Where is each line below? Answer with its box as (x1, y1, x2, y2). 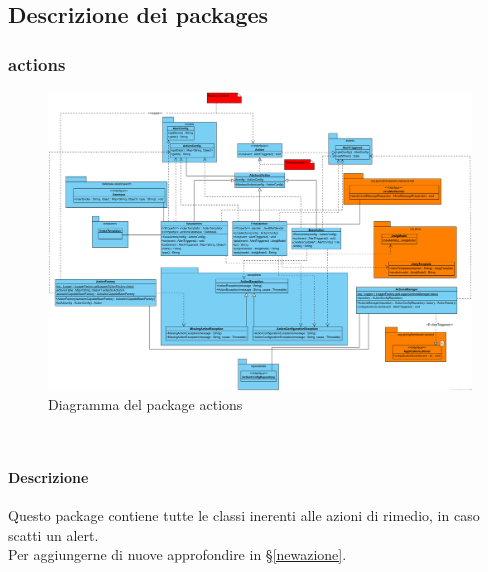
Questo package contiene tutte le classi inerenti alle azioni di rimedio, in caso (8, 505, 480, 526)
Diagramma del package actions (48, 394, 243, 415)
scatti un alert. (8, 524, 99, 545)
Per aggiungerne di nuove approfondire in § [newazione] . (8, 544, 347, 565)
